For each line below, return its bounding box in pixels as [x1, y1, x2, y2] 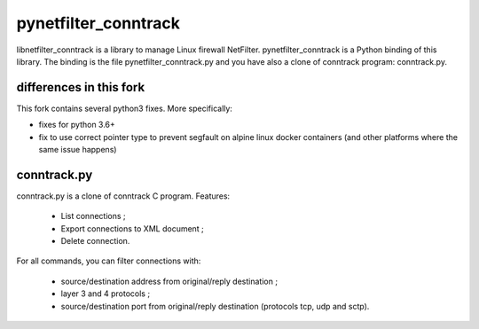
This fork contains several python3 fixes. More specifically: [16, 103, 232, 114]
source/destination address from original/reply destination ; [60, 276, 279, 286]
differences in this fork [16, 80, 145, 95]
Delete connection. [60, 236, 130, 247]
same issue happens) [38, 145, 117, 155]
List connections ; [60, 211, 126, 222]
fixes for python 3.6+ [38, 120, 115, 130]
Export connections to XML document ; [60, 223, 204, 234]
